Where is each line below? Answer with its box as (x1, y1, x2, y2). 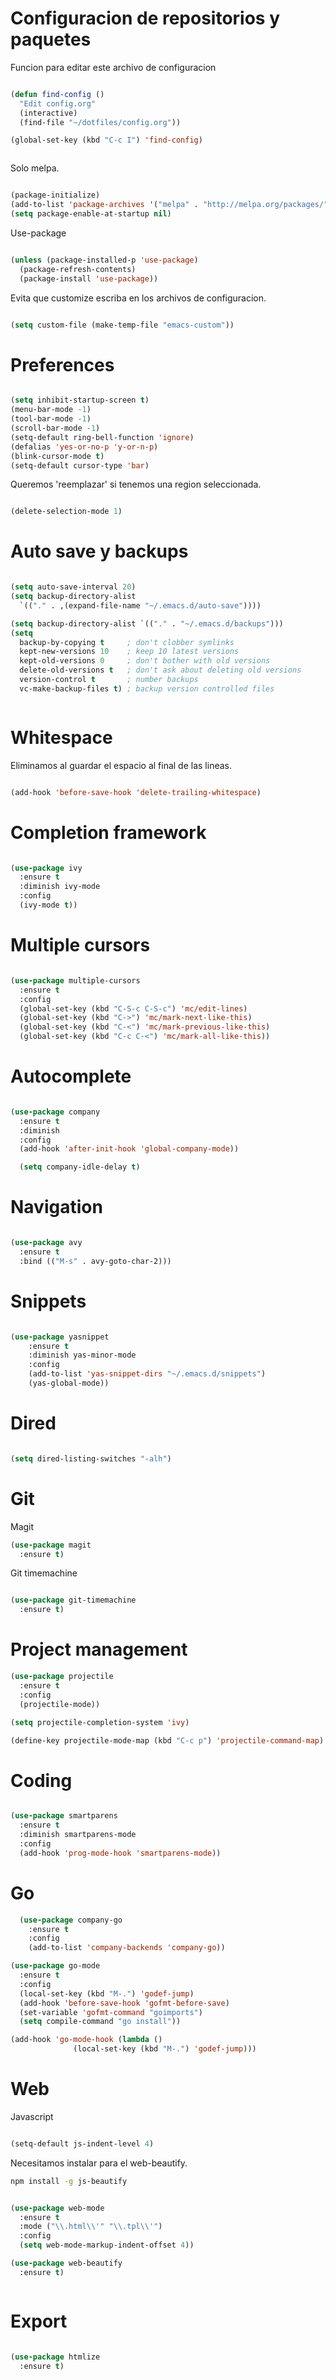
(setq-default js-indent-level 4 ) (10, 2138, 155, 2149)
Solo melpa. (10, 162, 60, 174)
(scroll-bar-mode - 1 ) (10, 423, 101, 433)
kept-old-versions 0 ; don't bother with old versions (19, 656, 271, 666)
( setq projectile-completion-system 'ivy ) (10, 1717, 190, 1727)
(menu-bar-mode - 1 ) (10, 405, 92, 415)
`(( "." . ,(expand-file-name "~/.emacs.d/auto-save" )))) (19, 600, 262, 611)
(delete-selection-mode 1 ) (10, 507, 123, 517)
